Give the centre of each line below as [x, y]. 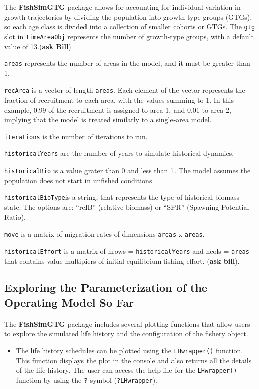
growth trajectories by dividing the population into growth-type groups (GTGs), [128, 16]
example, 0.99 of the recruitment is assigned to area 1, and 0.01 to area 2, [118, 109]
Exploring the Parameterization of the [106, 288]
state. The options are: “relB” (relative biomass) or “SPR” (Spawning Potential [127, 207]
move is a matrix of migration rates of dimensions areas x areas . [104, 234]
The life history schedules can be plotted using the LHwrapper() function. [129, 350]
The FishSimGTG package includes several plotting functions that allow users [127, 323]
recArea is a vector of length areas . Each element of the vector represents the [125, 90]
